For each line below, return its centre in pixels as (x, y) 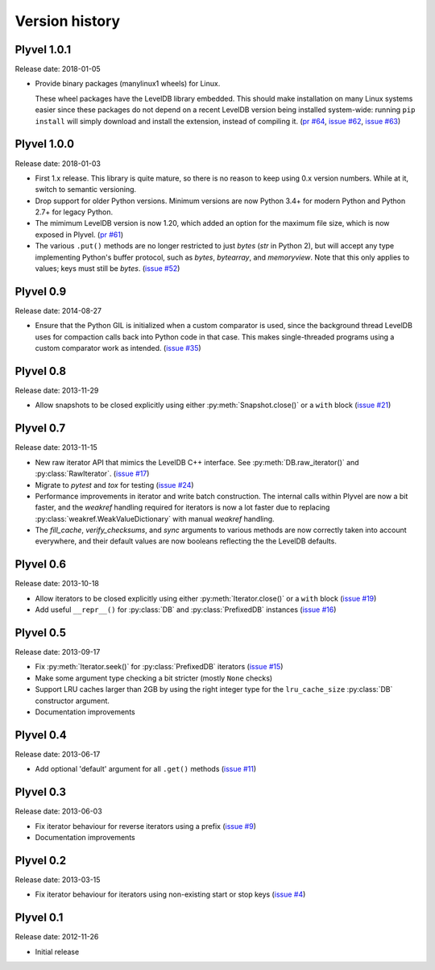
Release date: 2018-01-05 (58, 69)
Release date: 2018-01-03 (58, 163)
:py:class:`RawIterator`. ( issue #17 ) (92, 474)
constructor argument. (72, 701)
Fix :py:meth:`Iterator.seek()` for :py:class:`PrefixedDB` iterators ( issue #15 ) (159, 667)
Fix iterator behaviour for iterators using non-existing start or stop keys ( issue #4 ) (170, 894)
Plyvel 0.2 (41, 860)
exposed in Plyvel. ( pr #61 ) (79, 235)
